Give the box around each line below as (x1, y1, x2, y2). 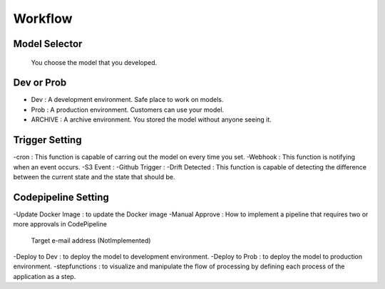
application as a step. (13, 272, 76, 280)
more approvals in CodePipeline (13, 220, 107, 228)
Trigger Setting (13, 134, 82, 146)
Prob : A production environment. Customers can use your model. (31, 105, 225, 114)
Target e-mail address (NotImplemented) (31, 236, 151, 245)
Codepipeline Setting (13, 191, 110, 203)
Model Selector (13, 38, 83, 50)
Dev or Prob (13, 77, 67, 89)
